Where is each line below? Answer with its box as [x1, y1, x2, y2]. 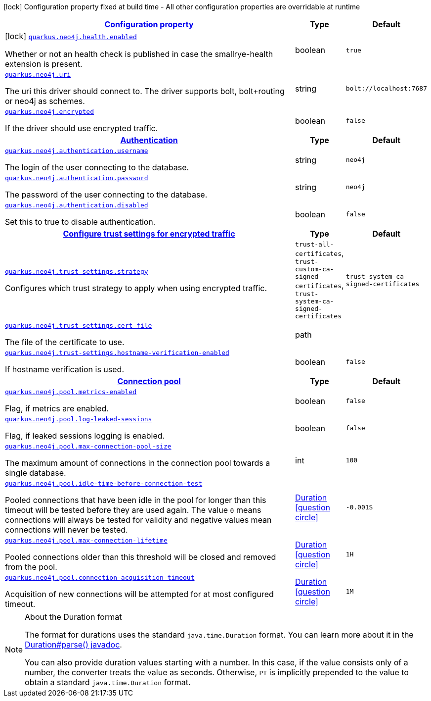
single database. [5, 468, 66, 478]
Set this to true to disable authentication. [5, 217, 156, 227]
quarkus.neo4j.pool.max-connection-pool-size [5, 443, 172, 450]
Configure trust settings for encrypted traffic [63, 229, 235, 239]
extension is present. [5, 59, 83, 69]
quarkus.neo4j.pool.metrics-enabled [5, 388, 137, 396]
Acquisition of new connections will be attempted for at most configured [5, 589, 274, 599]
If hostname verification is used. [5, 364, 124, 374]
